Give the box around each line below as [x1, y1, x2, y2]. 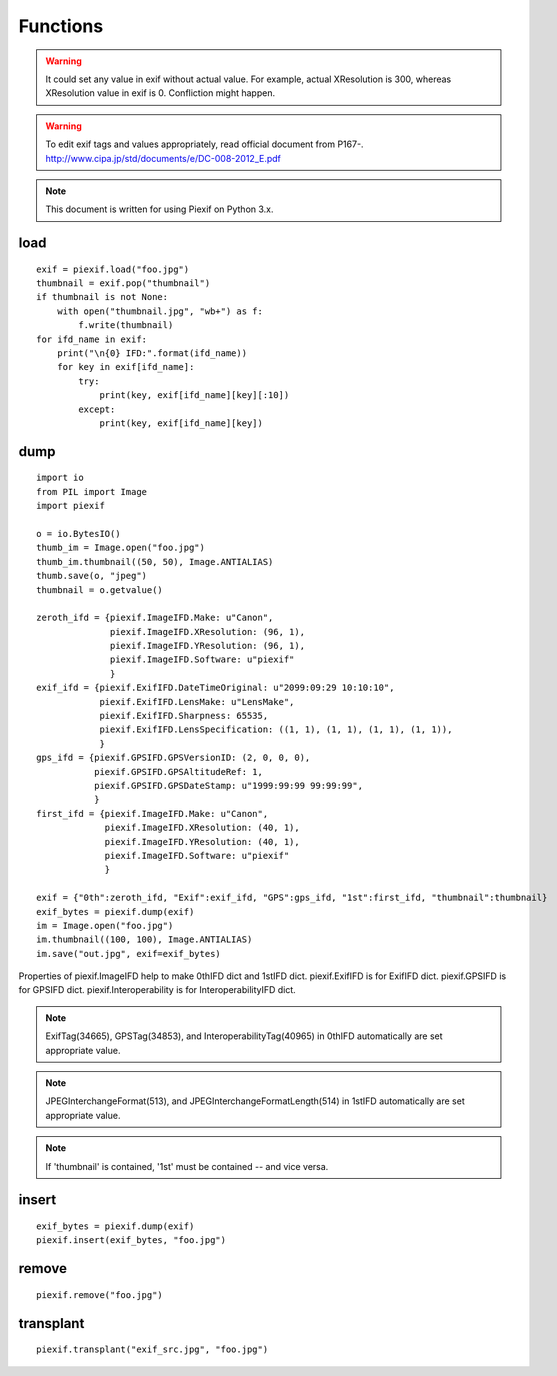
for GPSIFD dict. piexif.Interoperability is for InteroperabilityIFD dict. [18, 984, 297, 996]
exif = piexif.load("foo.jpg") [36, 263, 190, 275]
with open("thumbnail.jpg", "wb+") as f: [56, 305, 264, 317]
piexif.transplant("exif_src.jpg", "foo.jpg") [36, 1344, 269, 1355]
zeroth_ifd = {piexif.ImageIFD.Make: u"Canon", [36, 612, 274, 624]
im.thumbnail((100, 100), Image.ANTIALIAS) [36, 934, 253, 945]
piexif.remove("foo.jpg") [36, 1289, 164, 1300]
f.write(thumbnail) [78, 320, 174, 331]
